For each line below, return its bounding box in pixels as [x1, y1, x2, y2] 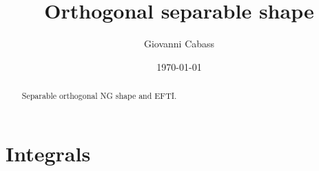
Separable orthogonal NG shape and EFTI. [21, 90, 177, 102]
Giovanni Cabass [143, 36, 215, 51]
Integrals [6, 139, 91, 167]
